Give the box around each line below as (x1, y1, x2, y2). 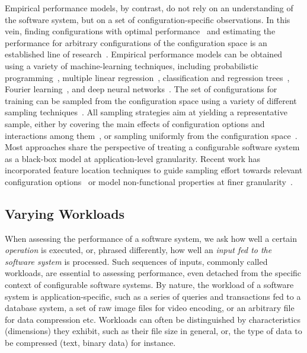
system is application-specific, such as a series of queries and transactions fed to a (5, 290, 301, 302)
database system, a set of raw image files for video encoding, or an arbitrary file (5, 302, 295, 314)
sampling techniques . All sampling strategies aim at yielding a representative (5, 106, 287, 118)
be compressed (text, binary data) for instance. (5, 336, 176, 349)
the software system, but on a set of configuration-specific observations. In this (5, 13, 290, 25)
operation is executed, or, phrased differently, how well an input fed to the (5, 244, 272, 256)
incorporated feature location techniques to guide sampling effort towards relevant (5, 164, 303, 176)
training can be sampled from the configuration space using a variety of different (5, 94, 297, 106)
